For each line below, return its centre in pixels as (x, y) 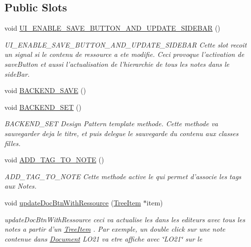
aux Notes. (21, 186)
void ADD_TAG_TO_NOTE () (54, 160)
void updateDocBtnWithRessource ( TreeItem (73, 202)
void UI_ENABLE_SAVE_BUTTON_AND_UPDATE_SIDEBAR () (112, 28)
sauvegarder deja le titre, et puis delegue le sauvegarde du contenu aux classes (122, 133)
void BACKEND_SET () (43, 107)
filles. (13, 143)
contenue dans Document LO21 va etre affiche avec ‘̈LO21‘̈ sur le (104, 238)
